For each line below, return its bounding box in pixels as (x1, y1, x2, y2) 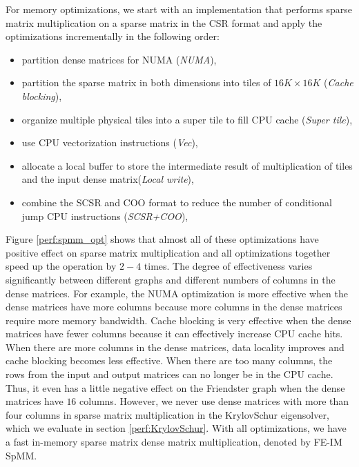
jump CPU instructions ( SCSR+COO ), (21, 208, 188, 223)
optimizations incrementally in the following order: (6, 29, 220, 43)
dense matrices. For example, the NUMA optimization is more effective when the (6, 286, 348, 300)
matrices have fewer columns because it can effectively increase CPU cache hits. (6, 326, 343, 341)
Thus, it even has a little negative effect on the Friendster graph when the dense (6, 380, 345, 395)
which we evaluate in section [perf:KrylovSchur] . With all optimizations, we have (6, 421, 347, 435)
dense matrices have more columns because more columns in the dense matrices (6, 299, 342, 314)
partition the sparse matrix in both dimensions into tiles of (21, 75, 271, 90)
